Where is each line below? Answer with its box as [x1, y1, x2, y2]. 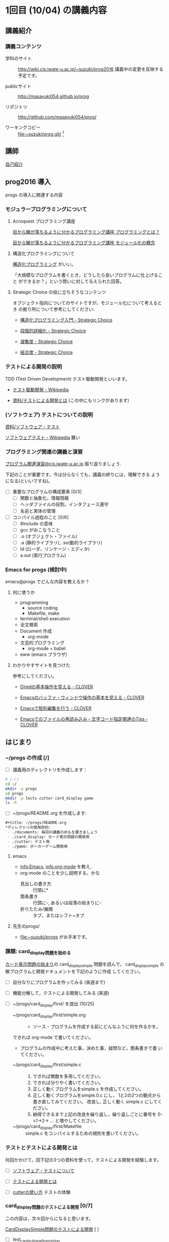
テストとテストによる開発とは [5, 1144, 78, 1151]
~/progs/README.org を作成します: [12, 810, 87, 816]
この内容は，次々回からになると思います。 [5, 1216, 93, 1222]
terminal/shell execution [20, 616, 70, 622]
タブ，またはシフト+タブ [32, 912, 85, 918]
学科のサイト [5, 55, 32, 61]
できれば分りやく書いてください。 [32, 1079, 103, 1085]
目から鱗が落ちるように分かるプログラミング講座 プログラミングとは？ [12, 229, 160, 235]
